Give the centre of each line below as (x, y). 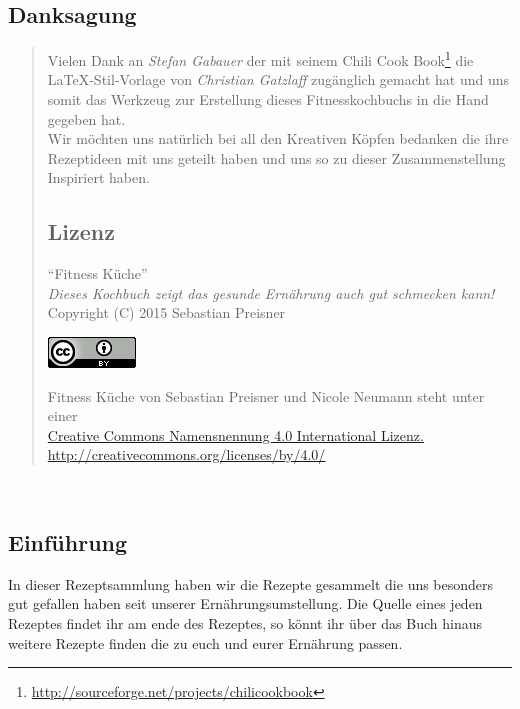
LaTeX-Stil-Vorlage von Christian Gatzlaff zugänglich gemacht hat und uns (278, 79)
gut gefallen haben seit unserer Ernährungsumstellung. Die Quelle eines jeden (245, 603)
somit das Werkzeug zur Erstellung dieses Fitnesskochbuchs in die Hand (268, 99)
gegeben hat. (86, 118)
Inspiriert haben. (98, 177)
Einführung (68, 541)
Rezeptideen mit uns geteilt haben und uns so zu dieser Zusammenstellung (276, 157)
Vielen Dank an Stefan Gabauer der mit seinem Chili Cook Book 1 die (260, 58)
